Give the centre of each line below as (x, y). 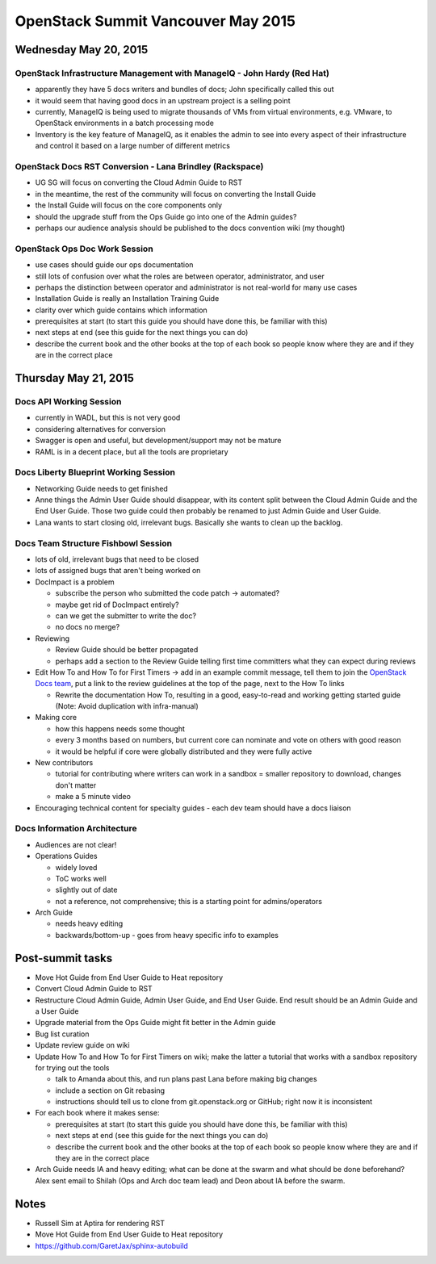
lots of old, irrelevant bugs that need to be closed (117, 559)
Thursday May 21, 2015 (75, 378)
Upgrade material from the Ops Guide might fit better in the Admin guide (155, 1023)
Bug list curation (62, 1034)
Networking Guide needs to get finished (102, 488)
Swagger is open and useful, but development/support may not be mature (158, 441)
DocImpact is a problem (75, 582)
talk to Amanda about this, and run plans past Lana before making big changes (187, 1079)
